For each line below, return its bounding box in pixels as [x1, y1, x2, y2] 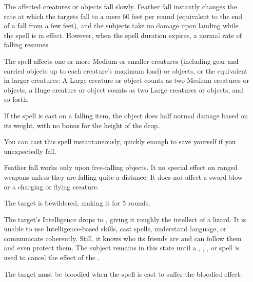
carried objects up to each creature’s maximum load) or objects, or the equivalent [4, 65, 248, 75]
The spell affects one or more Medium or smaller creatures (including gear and [4, 56, 239, 66]
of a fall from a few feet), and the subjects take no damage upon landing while [4, 20, 238, 31]
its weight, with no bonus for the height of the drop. [4, 120, 160, 130]
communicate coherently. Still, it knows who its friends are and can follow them [4, 233, 242, 243]
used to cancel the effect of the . [4, 252, 100, 263]
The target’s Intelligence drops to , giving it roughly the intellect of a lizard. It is [4, 214, 246, 224]
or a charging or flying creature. [4, 181, 99, 191]
